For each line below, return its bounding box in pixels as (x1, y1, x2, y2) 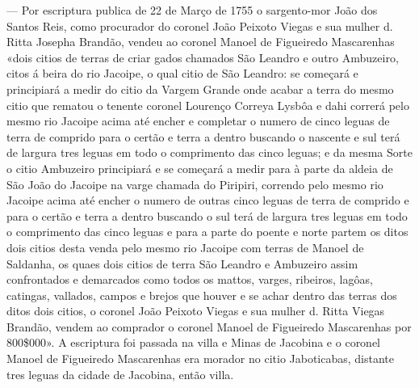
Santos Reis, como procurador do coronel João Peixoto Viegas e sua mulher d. (6, 17, 393, 34)
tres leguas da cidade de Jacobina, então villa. (6, 365, 234, 382)
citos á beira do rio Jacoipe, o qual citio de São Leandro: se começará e (6, 65, 358, 82)
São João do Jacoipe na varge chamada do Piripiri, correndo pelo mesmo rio (6, 175, 383, 192)
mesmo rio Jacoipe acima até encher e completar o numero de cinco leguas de (6, 112, 390, 129)
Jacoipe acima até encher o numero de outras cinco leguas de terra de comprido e (6, 192, 409, 209)
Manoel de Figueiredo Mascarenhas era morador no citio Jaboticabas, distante (6, 350, 395, 367)
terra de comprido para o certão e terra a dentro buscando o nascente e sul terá (6, 128, 400, 145)
